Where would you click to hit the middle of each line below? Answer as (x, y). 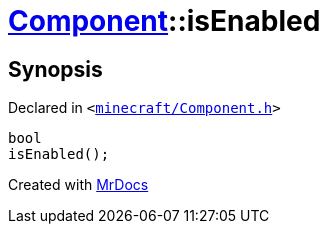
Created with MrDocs (78, 185)
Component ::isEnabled (164, 21)
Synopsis (55, 69)
